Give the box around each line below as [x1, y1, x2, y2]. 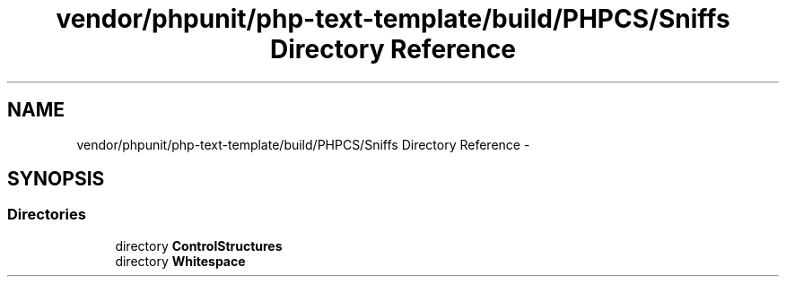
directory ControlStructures [115, 237, 283, 254]
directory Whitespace [115, 253, 246, 269]
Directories [7, 205, 86, 224]
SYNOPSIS [7, 168, 105, 191]
